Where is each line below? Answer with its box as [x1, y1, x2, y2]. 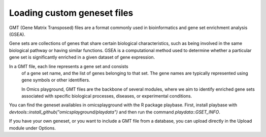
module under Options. [9, 125, 56, 131]
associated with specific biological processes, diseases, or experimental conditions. [21, 93, 192, 99]
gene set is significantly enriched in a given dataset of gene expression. [9, 54, 155, 60]
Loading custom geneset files [9, 7, 133, 18]
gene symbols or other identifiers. [21, 77, 91, 83]
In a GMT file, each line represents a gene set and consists [9, 63, 129, 69]
